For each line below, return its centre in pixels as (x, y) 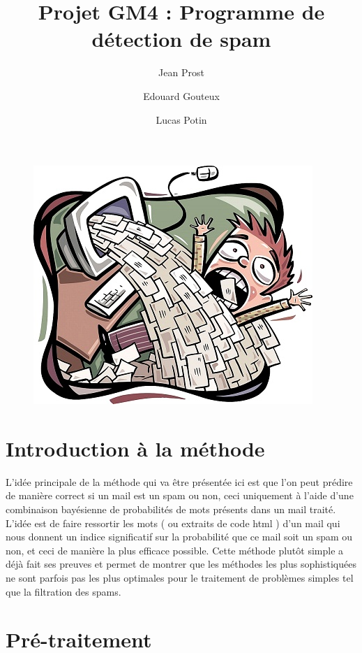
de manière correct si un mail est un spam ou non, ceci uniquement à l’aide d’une (180, 495)
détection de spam (181, 39)
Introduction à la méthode (135, 448)
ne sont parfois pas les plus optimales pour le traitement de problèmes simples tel (180, 577)
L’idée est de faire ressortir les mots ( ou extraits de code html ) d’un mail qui (173, 523)
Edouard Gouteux (181, 95)
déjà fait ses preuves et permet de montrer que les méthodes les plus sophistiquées (181, 564)
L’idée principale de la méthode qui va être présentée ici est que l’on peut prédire (179, 481)
